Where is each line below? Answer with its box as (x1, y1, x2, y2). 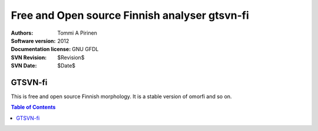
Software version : (11, 37, 56, 44)
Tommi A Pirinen (57, 29, 97, 36)
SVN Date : (11, 62, 37, 69)
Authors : (11, 29, 34, 36)
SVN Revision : (11, 53, 47, 61)
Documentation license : (11, 46, 71, 53)
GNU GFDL (71, 46, 99, 53)
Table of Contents (11, 103, 56, 111)
